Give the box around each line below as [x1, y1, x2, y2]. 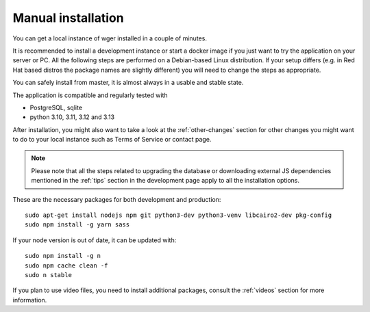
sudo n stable [25, 271, 72, 278]
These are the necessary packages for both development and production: [12, 195, 221, 203]
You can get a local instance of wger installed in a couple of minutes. [12, 34, 207, 42]
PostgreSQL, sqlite [29, 103, 82, 112]
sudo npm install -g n [25, 252, 101, 260]
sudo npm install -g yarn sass [25, 221, 130, 229]
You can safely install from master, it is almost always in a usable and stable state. [12, 79, 244, 87]
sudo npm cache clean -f [25, 261, 108, 270]
